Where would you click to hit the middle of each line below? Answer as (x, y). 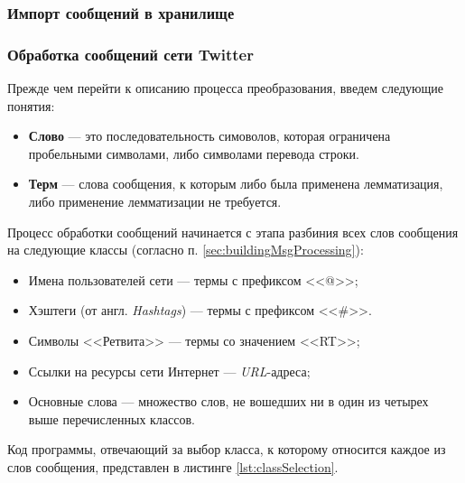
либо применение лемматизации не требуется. (155, 202)
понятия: (31, 105)
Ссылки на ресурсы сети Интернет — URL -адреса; (169, 371)
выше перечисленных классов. (112, 418)
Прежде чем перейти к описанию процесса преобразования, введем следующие (226, 88)
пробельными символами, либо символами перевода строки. (194, 153)
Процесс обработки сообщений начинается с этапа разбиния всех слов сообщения (233, 232)
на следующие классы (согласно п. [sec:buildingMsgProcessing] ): (186, 250)
